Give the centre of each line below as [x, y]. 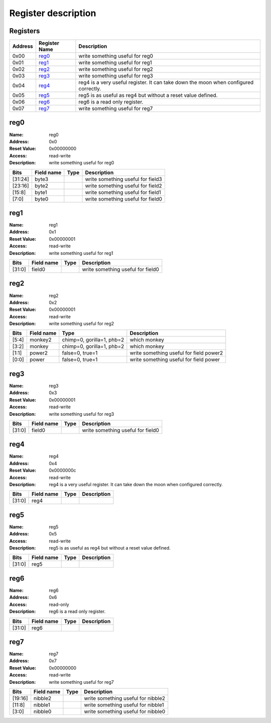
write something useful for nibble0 [125, 711]
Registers [25, 31]
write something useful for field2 [124, 186]
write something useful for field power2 [176, 353]
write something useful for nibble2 [125, 698]
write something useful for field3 [124, 179]
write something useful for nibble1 [124, 705]
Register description [53, 13]
